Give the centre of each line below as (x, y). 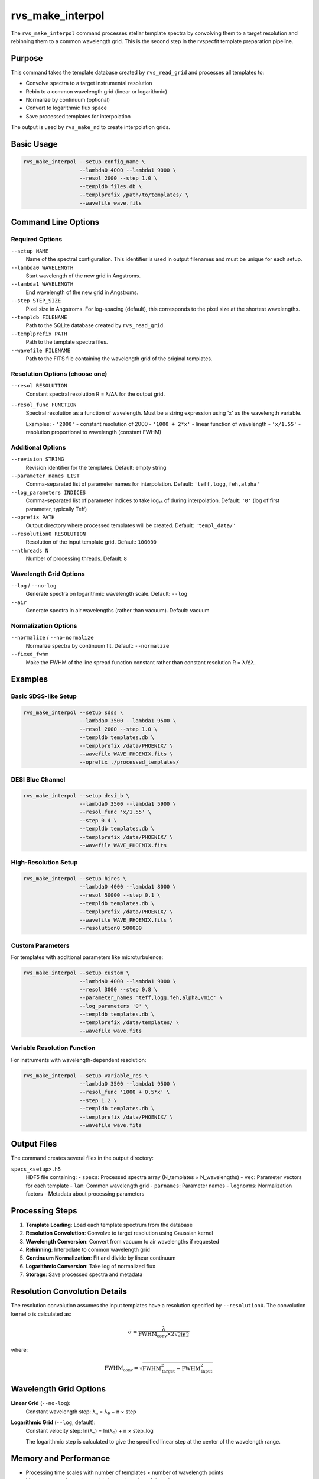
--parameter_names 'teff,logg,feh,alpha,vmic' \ (151, 998)
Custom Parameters (40, 945)
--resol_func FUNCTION (44, 405)
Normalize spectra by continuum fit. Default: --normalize (97, 645)
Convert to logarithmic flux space (66, 108)
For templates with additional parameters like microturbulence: (87, 957)
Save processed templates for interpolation (78, 116)
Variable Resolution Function (53, 1048)
